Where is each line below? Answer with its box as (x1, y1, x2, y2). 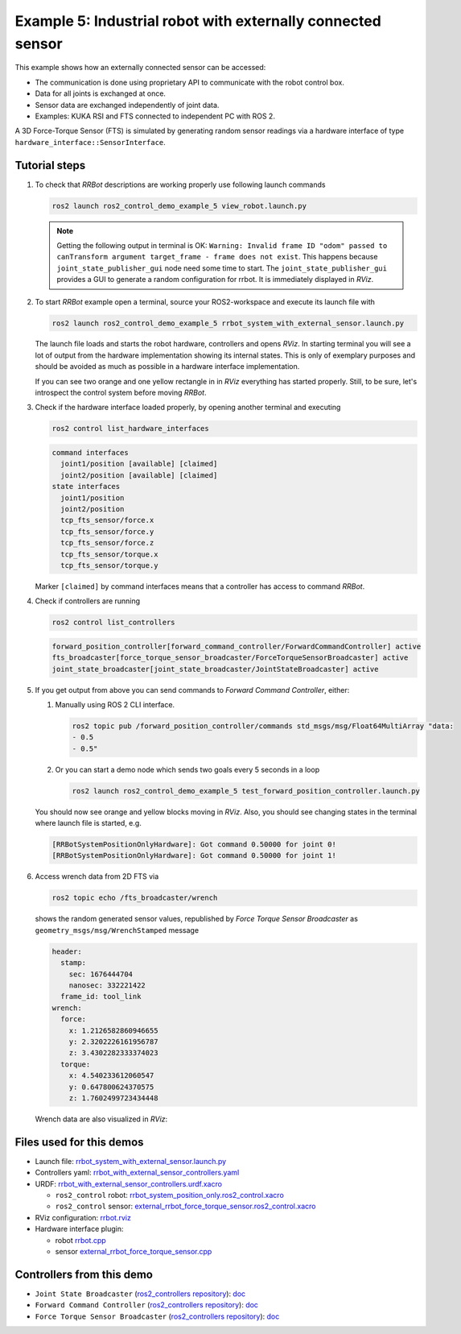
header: (51, 947, 82, 956)
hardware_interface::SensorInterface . (14, 137, 167, 147)
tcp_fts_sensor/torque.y (60, 561, 158, 570)
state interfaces (51, 482, 121, 491)
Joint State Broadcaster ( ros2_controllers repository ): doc (35, 1289, 246, 1299)
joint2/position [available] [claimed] (60, 470, 218, 479)
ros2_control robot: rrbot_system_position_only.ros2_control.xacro (55, 1190, 285, 1199)
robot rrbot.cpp (55, 1235, 106, 1245)
